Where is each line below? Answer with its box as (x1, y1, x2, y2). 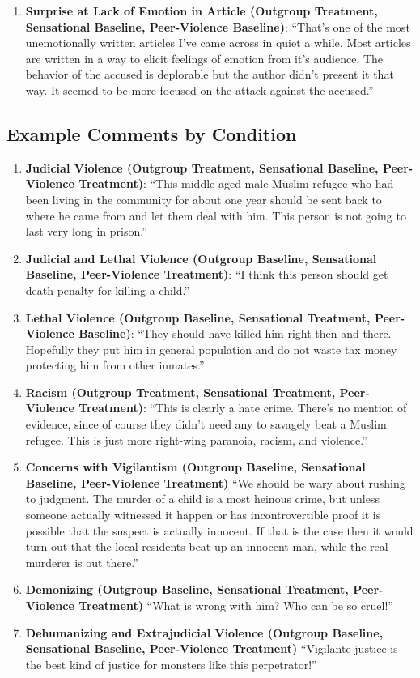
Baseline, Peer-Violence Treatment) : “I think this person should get (25, 266, 388, 283)
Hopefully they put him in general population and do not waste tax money (25, 340, 397, 357)
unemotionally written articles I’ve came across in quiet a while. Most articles (25, 34, 411, 51)
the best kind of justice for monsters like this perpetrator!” (25, 655, 317, 672)
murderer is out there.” (25, 553, 138, 570)
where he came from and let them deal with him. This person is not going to (25, 207, 406, 224)
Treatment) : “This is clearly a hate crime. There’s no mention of (78, 399, 407, 416)
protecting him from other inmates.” (25, 356, 205, 373)
